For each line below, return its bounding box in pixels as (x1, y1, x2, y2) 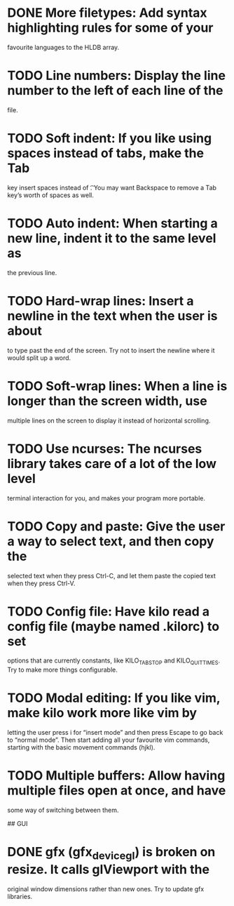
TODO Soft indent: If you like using (7, 131, 212, 147)
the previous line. (7, 268, 57, 277)
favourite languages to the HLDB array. (7, 43, 120, 51)
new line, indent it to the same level (7, 230, 216, 246)
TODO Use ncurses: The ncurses (7, 441, 202, 457)
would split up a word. (7, 353, 71, 362)
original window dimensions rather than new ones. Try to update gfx (7, 884, 205, 893)
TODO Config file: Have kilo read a (7, 604, 210, 619)
